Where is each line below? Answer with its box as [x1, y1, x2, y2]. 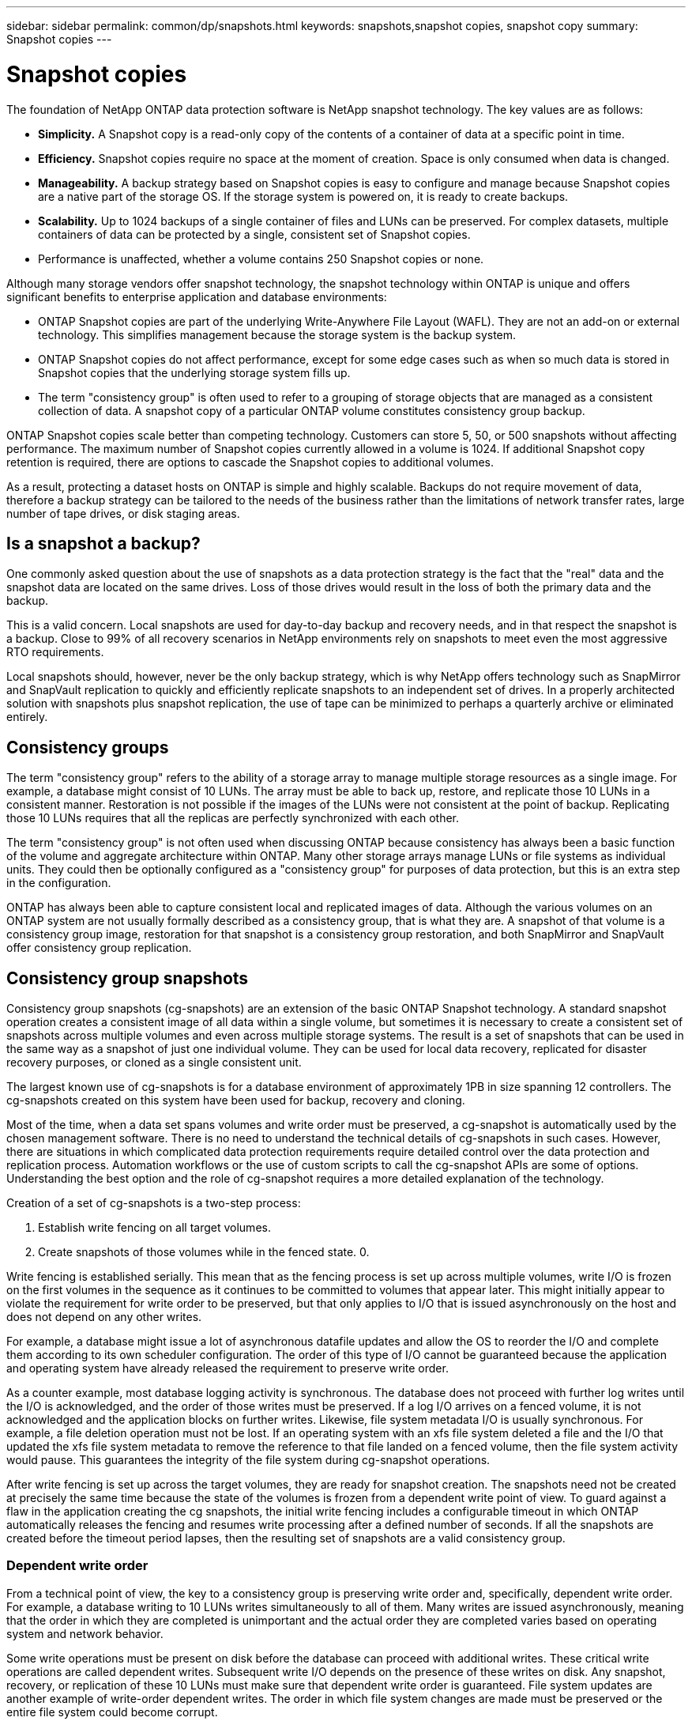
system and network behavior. [6, 1626, 164, 1640]
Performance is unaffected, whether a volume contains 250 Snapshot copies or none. [38, 251, 484, 266]
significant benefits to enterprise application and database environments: [6, 289, 387, 304]
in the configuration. [6, 876, 111, 890]
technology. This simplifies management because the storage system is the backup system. [38, 327, 517, 342]
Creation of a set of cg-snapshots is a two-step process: [6, 1196, 301, 1210]
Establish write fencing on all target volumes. [38, 1221, 271, 1235]
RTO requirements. [6, 645, 104, 659]
